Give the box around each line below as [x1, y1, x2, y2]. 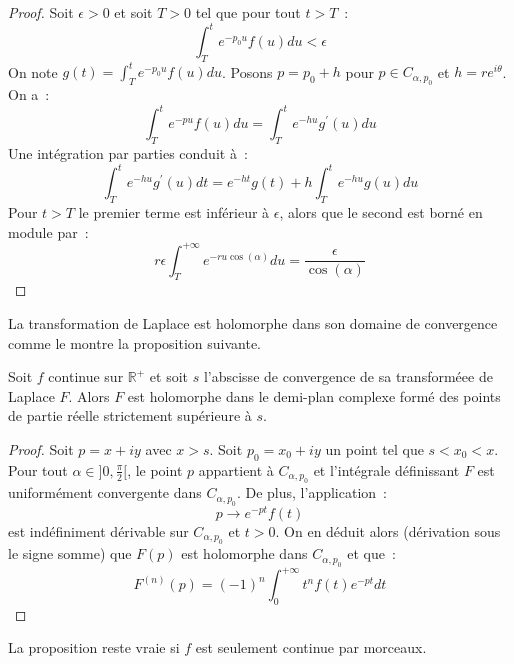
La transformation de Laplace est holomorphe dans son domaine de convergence [8, 313, 498, 334]
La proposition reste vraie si [8, 637, 180, 658]
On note [8, 61, 58, 82]
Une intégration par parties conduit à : [8, 143, 248, 164]
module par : [8, 221, 89, 242]
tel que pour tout [195, 2, 301, 22]
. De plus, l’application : [236, 482, 387, 503]
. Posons [222, 61, 273, 82]
